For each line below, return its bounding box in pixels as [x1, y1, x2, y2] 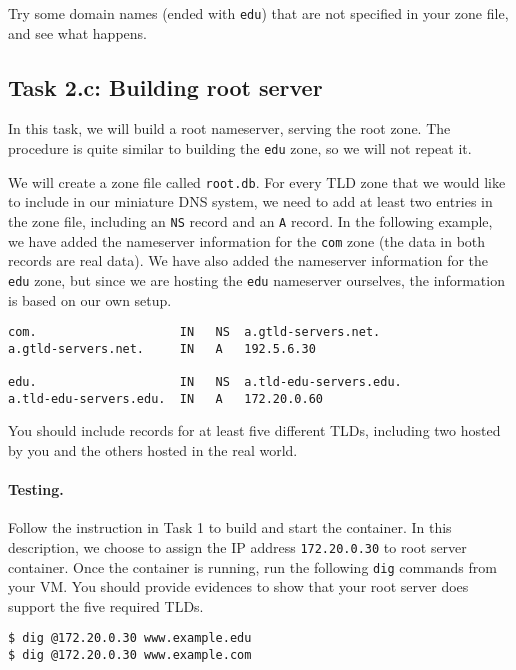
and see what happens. [8, 22, 147, 43]
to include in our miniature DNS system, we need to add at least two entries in [8, 191, 493, 212]
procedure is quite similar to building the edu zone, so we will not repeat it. [8, 138, 472, 159]
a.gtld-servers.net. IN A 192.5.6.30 [8, 341, 316, 356]
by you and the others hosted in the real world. [8, 439, 298, 460]
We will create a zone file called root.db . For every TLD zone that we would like [8, 171, 506, 192]
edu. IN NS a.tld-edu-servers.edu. [8, 375, 402, 390]
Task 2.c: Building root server [8, 71, 323, 102]
